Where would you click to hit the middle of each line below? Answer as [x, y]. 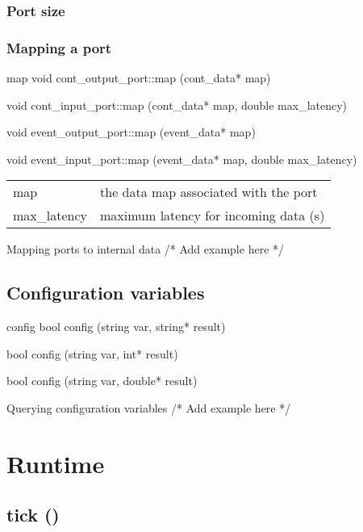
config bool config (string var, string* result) [116, 327]
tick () [33, 515]
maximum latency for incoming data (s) [213, 216]
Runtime [56, 463]
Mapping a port [59, 47]
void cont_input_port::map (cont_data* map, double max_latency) [177, 105]
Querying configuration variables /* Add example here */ [149, 408]
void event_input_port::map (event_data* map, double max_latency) [182, 159]
